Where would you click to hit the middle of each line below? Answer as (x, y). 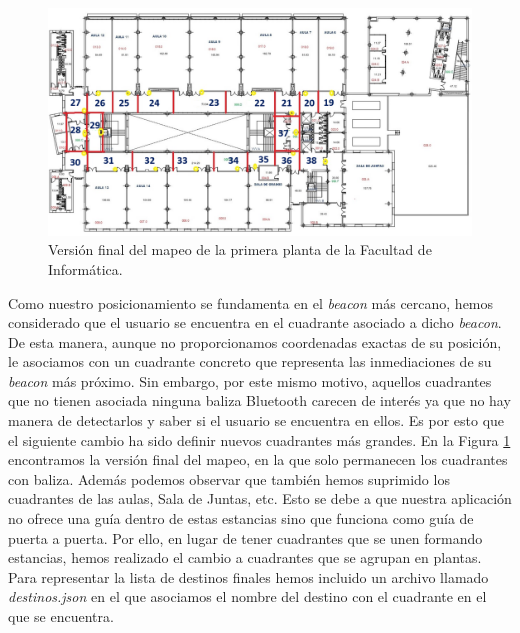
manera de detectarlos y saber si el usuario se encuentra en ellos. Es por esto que (256, 420)
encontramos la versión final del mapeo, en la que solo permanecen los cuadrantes (258, 459)
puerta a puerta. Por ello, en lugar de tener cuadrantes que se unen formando (245, 537)
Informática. (85, 268)
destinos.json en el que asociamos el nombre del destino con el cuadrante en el (247, 596)
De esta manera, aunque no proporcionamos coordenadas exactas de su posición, (255, 341)
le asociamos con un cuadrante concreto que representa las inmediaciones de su (250, 361)
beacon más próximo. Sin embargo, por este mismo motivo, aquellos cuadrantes (250, 380)
